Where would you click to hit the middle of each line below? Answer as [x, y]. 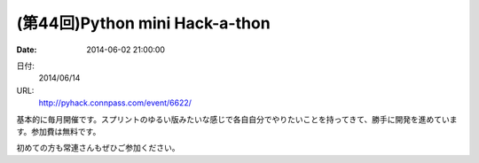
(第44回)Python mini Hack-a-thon [143, 23]
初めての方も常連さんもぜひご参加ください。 [98, 148]
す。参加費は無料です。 [59, 131]
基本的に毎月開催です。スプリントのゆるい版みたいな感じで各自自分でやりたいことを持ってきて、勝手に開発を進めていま [237, 119]
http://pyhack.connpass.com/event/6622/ [115, 103]
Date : [27, 50]
